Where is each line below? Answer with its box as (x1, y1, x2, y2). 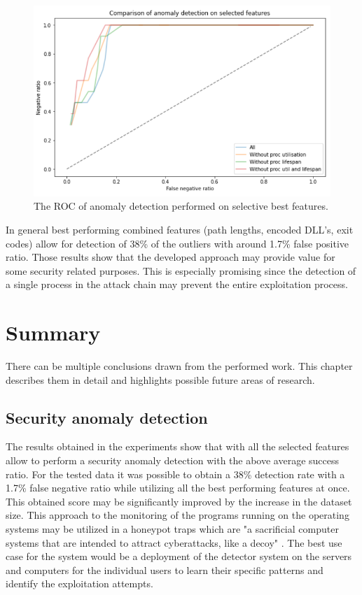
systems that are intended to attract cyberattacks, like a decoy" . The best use (6, 535, 342, 550)
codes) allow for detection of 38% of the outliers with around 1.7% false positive (6, 236, 349, 250)
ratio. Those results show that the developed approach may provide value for (6, 250, 335, 264)
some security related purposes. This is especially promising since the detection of (6, 263, 356, 278)
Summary (6, 318, 101, 347)
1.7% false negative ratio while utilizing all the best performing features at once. (6, 480, 350, 495)
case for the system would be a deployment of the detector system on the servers (6, 549, 352, 564)
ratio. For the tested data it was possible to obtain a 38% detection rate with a (6, 466, 345, 481)
